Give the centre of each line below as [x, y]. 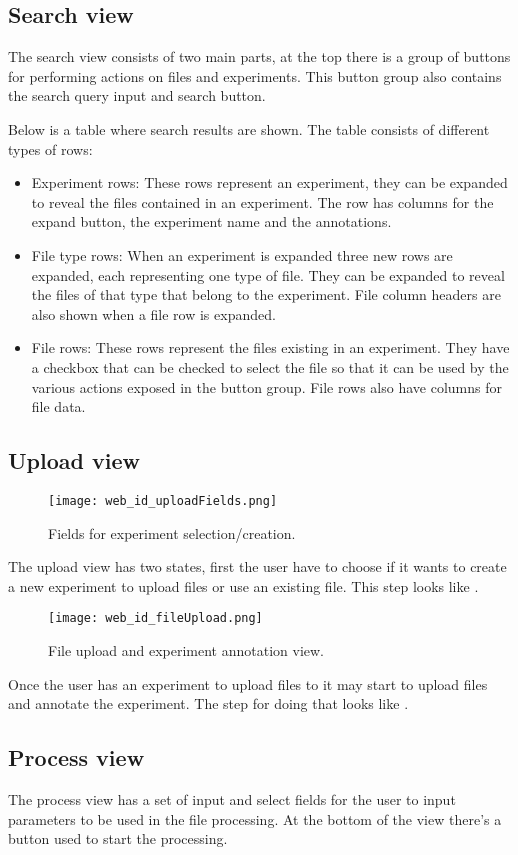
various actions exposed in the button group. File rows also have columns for [266, 386]
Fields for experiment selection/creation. [172, 532]
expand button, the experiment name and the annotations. [211, 221]
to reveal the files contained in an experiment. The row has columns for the [262, 201]
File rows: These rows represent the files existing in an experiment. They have [270, 347]
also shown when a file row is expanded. [153, 313]
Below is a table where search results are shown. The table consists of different [249, 128]
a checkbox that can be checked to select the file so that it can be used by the [270, 366]
